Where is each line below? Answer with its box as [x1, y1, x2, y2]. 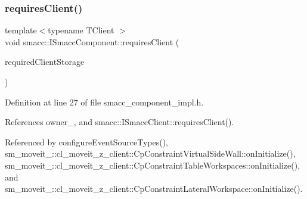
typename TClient [48, 24, 114, 36]
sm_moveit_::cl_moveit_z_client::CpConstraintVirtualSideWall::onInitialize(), [5, 147, 296, 160]
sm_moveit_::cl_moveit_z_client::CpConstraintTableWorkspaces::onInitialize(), [5, 158, 300, 171]
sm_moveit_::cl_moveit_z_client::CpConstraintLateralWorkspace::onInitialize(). [5, 182, 303, 195]
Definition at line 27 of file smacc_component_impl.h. [5, 95, 204, 108]
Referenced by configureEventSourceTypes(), [5, 135, 168, 148]
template [5, 24, 37, 36]
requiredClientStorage [5, 55, 85, 68]
